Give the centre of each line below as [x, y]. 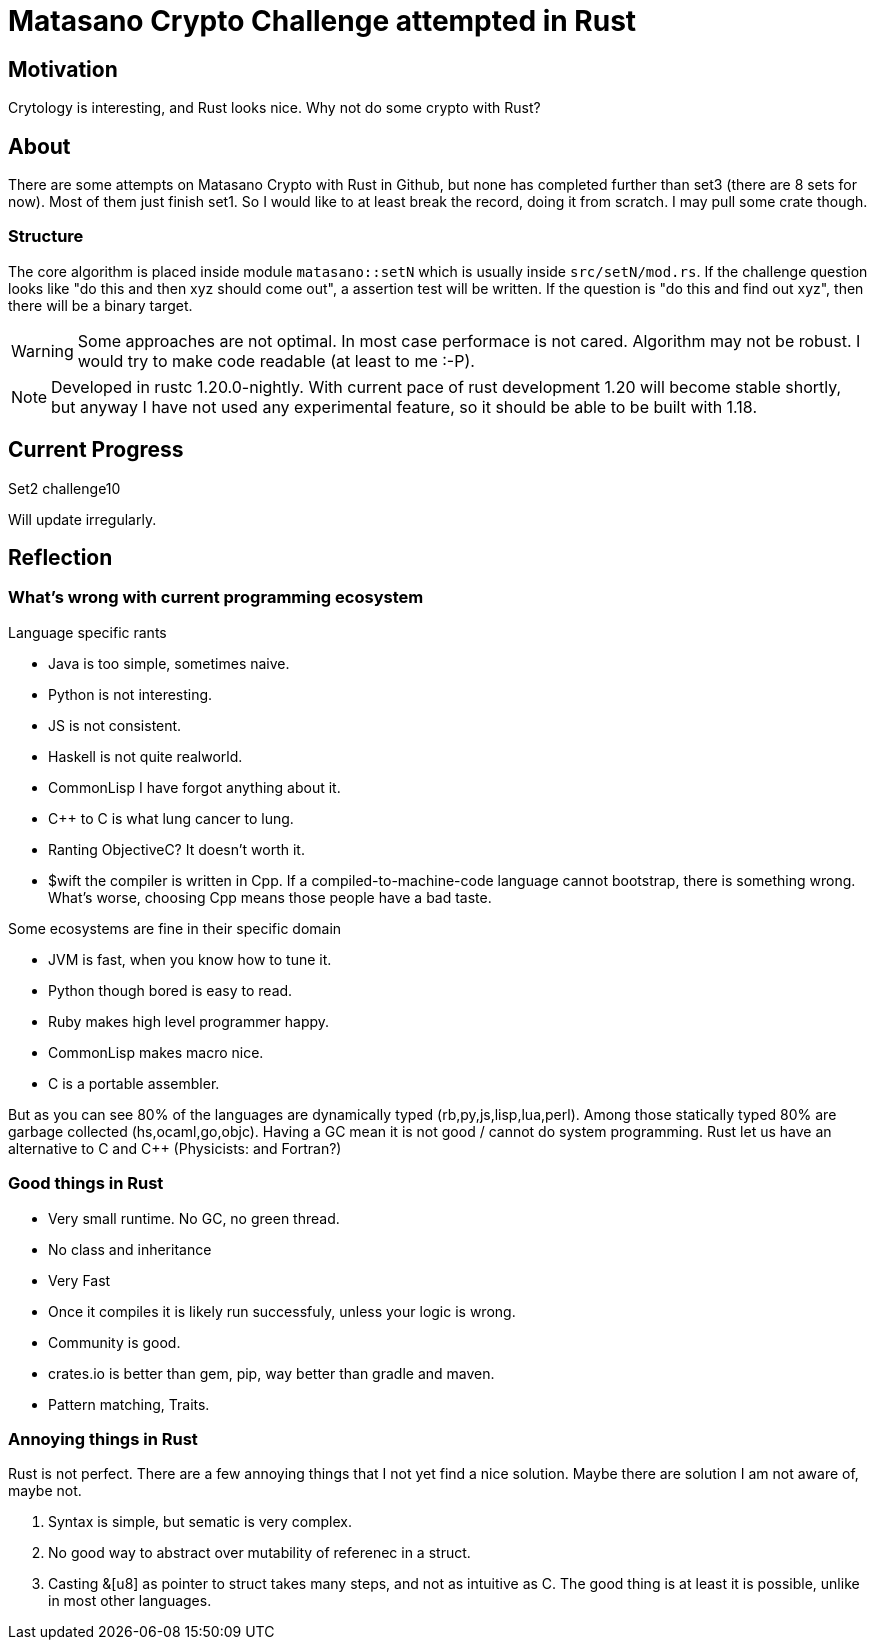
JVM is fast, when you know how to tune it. [190, 959]
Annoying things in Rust [103, 1438]
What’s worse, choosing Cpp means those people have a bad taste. [270, 897]
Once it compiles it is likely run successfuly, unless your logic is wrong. [282, 1311]
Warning [42, 350]
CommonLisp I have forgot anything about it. [194, 787]
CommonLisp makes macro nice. [156, 1052]
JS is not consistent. [115, 725]
